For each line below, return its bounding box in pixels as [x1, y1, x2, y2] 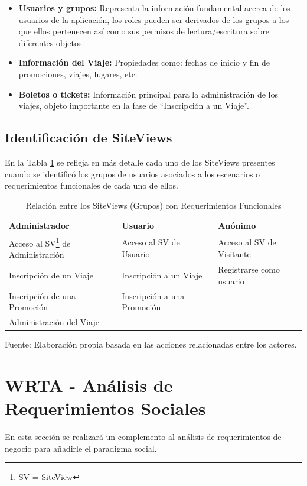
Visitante [218, 247, 251, 260]
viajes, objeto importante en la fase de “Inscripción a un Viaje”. [18, 99, 249, 112]
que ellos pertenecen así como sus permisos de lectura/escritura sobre [18, 25, 270, 37]
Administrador [9, 219, 70, 232]
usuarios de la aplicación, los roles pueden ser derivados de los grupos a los [18, 13, 289, 25]
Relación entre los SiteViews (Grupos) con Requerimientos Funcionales [25, 199, 282, 211]
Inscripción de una [9, 289, 76, 302]
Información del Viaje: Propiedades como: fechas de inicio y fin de [18, 56, 270, 69]
